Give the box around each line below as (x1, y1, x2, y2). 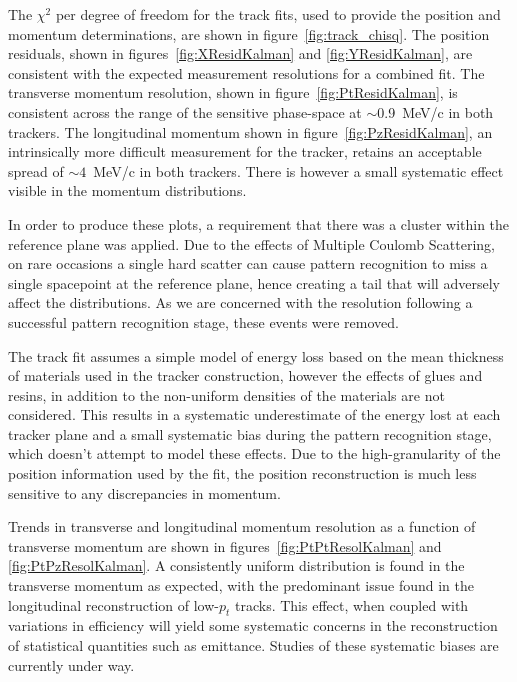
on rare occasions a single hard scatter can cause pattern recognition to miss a (8, 253, 488, 274)
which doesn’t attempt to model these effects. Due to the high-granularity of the (8, 443, 501, 464)
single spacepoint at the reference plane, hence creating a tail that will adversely (8, 272, 500, 293)
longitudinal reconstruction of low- (8, 594, 219, 615)
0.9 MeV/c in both (377, 101, 494, 122)
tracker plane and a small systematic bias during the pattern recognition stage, (8, 423, 492, 444)
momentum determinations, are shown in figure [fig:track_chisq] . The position (8, 23, 490, 44)
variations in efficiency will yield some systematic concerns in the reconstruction (8, 615, 498, 636)
